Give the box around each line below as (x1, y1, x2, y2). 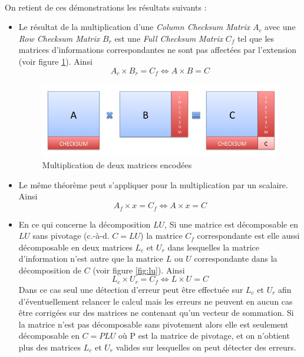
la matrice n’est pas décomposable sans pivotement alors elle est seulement (18, 318, 289, 330)
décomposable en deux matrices (18, 241, 133, 253)
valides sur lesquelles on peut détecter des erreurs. (115, 341, 296, 353)
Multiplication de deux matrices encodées (42, 159, 192, 171)
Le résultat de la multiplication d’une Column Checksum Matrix (18, 21, 250, 33)
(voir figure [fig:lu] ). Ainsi (92, 263, 185, 276)
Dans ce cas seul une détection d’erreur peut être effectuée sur (18, 283, 243, 295)
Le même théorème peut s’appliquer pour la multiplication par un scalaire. (18, 178, 288, 191)
